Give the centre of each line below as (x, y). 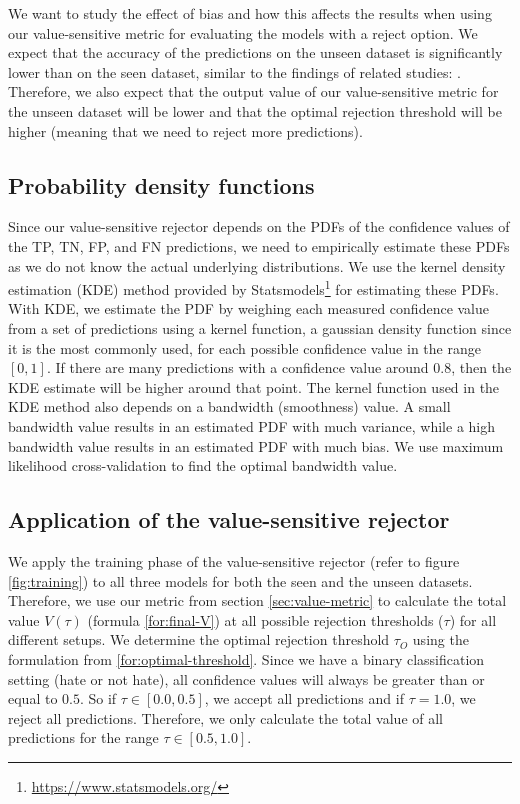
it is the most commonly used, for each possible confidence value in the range (244, 347)
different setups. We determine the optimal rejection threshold (199, 639)
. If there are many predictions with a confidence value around (237, 367)
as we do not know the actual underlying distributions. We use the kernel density (257, 265)
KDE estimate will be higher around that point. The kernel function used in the (254, 386)
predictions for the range (83, 737)
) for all (473, 619)
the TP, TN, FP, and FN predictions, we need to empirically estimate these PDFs (259, 245)
